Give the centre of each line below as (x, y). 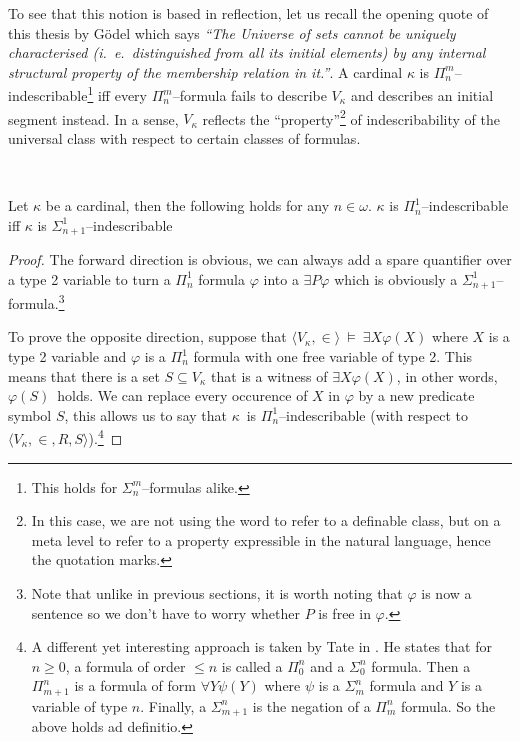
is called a (252, 665)
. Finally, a (173, 705)
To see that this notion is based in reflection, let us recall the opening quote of (248, 13)
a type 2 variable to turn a (89, 278)
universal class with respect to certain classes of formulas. (184, 137)
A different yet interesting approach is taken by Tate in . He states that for (261, 646)
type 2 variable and (67, 356)
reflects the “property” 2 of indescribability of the (351, 117)
